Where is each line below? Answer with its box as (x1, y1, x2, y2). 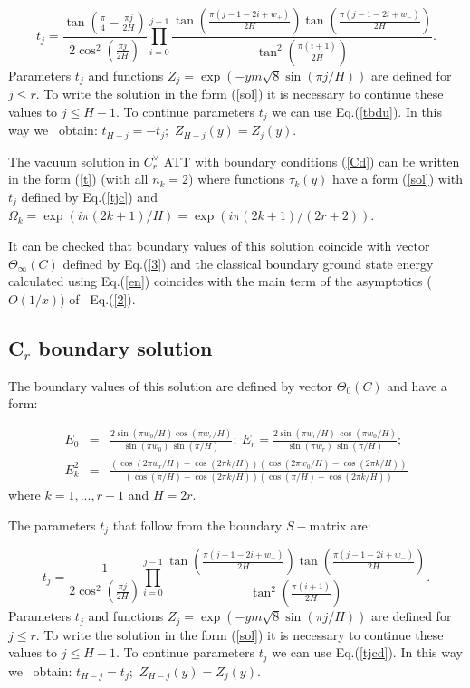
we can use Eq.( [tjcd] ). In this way (272, 643, 463, 662)
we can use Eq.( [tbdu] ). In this (272, 101, 443, 120)
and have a (387, 376, 447, 395)
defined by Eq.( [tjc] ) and (21, 187, 158, 206)
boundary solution (38, 333, 213, 361)
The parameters (8, 515, 96, 534)
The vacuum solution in (8, 151, 140, 170)
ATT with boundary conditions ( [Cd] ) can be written (163, 151, 460, 170)
